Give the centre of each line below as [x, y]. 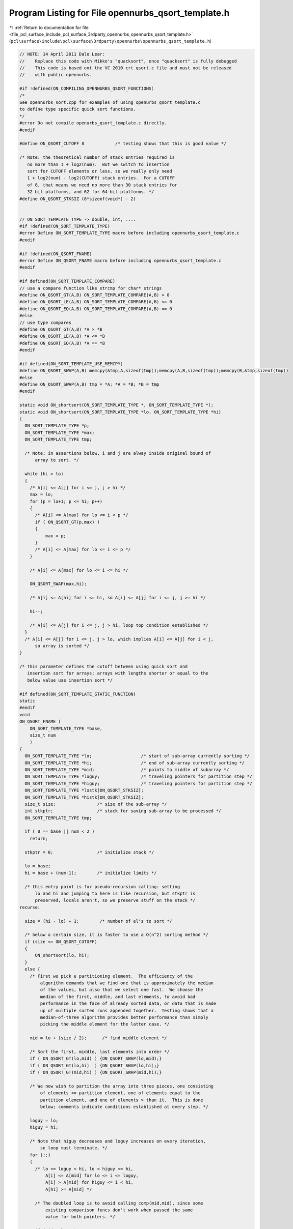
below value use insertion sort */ [70, 680]
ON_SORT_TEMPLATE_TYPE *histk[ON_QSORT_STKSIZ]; [84, 797]
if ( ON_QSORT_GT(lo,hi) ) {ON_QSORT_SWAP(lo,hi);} [94, 1065]
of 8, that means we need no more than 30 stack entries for [102, 185]
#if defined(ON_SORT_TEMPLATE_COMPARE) [67, 281]
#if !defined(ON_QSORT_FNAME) [56, 254]
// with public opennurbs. [56, 75]
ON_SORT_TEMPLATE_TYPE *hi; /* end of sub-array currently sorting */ [135, 763]
